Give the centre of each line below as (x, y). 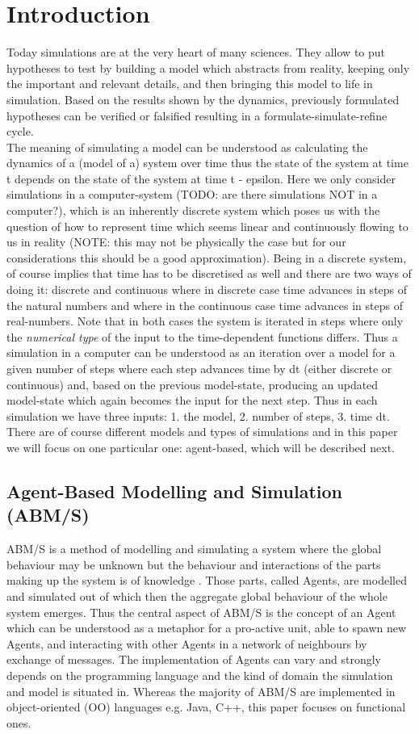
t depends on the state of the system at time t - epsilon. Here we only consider (201, 178)
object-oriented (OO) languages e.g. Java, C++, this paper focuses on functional (206, 707)
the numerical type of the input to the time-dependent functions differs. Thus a (202, 336)
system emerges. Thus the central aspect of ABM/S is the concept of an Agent (201, 612)
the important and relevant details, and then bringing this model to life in (190, 84)
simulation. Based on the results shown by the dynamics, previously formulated (203, 99)
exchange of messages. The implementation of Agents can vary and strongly (194, 659)
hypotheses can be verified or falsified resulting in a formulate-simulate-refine (197, 115)
